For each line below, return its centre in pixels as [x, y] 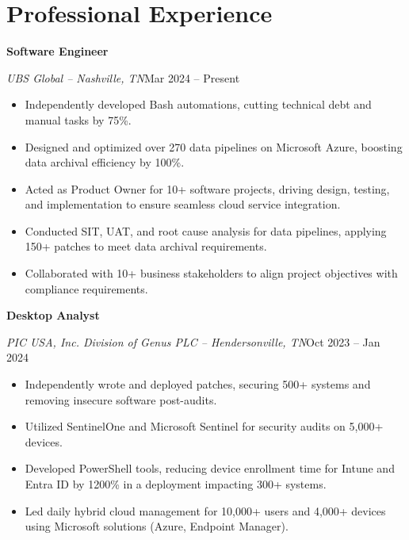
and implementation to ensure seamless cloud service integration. [183, 204]
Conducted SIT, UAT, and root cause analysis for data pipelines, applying [206, 230]
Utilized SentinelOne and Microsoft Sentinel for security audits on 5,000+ [204, 426]
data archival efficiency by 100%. [105, 162]
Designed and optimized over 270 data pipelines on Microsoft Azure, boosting [214, 146]
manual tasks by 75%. [78, 119]
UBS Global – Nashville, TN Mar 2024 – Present [123, 77]
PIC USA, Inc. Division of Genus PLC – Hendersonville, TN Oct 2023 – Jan [193, 341]
